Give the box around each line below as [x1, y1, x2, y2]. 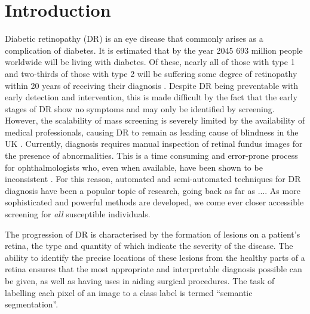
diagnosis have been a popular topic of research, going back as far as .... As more [5, 184, 300, 196]
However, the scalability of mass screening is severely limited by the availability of [5, 114, 305, 127]
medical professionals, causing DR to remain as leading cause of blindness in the [5, 125, 299, 138]
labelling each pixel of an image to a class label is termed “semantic [5, 286, 253, 298]
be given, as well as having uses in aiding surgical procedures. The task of [5, 275, 275, 287]
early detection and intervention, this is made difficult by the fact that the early [5, 91, 297, 103]
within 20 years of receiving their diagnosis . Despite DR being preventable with [5, 79, 299, 91]
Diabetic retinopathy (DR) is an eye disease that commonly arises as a [5, 32, 263, 45]
